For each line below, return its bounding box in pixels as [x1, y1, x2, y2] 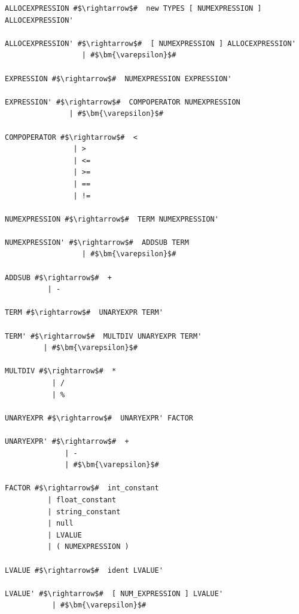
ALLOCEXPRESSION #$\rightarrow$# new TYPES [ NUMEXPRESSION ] [5, 4, 262, 13]
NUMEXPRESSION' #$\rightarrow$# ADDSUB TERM [5, 238, 189, 247]
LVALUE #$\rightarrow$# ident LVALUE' [5, 566, 163, 575]
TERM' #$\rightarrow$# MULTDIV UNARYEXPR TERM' [5, 331, 202, 340]
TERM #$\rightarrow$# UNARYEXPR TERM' [5, 308, 163, 317]
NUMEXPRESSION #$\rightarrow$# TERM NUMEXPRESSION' [5, 214, 219, 223]
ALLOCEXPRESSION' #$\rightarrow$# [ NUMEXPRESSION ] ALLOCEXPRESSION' [5, 39, 296, 48]
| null [47, 519, 74, 528]
